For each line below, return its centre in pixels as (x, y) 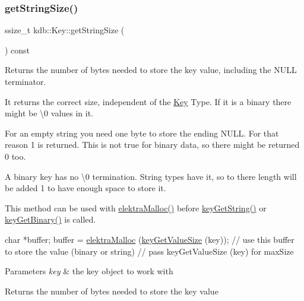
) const (18, 50)
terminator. (26, 81)
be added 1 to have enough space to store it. (85, 188)
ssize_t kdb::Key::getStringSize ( (65, 30)
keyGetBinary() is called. (50, 219)
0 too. (15, 156)
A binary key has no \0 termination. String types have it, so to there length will (151, 176)
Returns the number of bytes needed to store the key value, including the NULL (151, 70)
